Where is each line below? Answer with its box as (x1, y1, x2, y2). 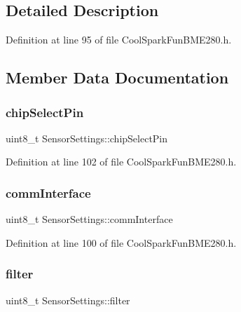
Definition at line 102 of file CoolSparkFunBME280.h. (6, 154, 237, 169)
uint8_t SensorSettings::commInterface (6, 212, 173, 226)
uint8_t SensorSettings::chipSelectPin (6, 130, 168, 145)
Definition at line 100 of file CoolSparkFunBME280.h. (6, 235, 237, 250)
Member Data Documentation (6, 67, 229, 88)
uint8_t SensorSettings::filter (6, 292, 130, 307)
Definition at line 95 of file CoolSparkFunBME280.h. (6, 32, 232, 47)
